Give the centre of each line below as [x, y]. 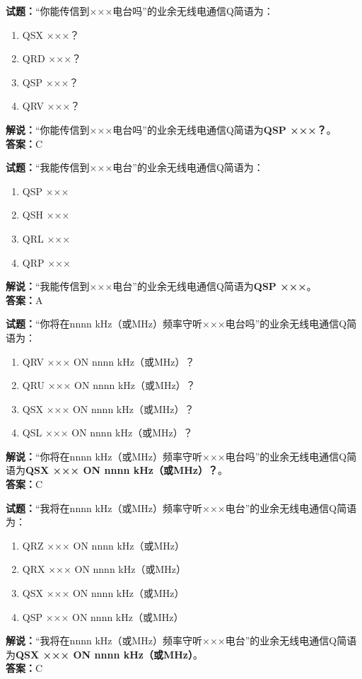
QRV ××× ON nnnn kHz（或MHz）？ [109, 361]
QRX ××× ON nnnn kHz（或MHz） [104, 569]
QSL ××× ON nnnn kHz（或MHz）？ [107, 433]
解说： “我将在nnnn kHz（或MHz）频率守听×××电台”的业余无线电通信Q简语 [181, 640]
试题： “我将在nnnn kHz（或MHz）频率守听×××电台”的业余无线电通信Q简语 [181, 507]
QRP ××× [46, 262]
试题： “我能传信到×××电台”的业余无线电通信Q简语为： [135, 167]
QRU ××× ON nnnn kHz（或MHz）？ [109, 385]
